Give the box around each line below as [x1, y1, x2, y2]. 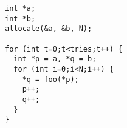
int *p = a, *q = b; [13, 55, 97, 64]
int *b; [5, 14, 36, 23]
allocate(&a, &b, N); [5, 24, 92, 33]
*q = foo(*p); [22, 75, 79, 84]
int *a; [5, 4, 36, 13]
